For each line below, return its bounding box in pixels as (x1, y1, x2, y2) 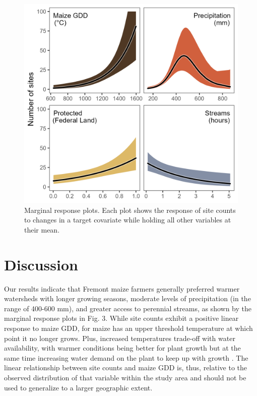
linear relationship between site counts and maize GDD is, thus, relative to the (4, 362, 247, 373)
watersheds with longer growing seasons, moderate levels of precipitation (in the (4, 293, 251, 304)
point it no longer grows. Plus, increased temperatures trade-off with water (4, 332, 235, 343)
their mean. (24, 224, 60, 235)
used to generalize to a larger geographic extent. (4, 382, 153, 392)
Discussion (4, 254, 78, 274)
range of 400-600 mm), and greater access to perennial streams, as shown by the (4, 303, 251, 313)
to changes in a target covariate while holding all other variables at (24, 214, 231, 225)
